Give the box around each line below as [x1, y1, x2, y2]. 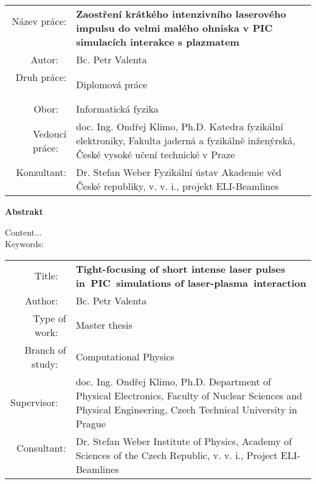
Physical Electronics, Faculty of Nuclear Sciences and [75, 388, 303, 402]
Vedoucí [33, 126, 67, 141]
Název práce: [12, 13, 67, 28]
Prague [75, 416, 106, 430]
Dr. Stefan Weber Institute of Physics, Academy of [75, 433, 292, 448]
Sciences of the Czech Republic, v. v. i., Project [75, 447, 278, 462]
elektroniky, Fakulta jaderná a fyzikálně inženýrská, [76, 133, 295, 147]
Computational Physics [75, 349, 174, 364]
